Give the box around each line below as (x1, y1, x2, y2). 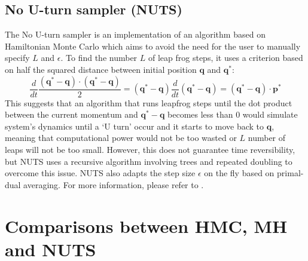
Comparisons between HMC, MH (5, 213, 288, 238)
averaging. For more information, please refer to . (23, 178, 204, 191)
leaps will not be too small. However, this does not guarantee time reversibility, (5, 143, 295, 155)
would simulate (242, 108, 298, 121)
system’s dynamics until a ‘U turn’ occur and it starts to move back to (5, 119, 264, 132)
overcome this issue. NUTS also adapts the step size (5, 167, 196, 179)
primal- (277, 167, 304, 179)
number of (248, 131, 286, 144)
